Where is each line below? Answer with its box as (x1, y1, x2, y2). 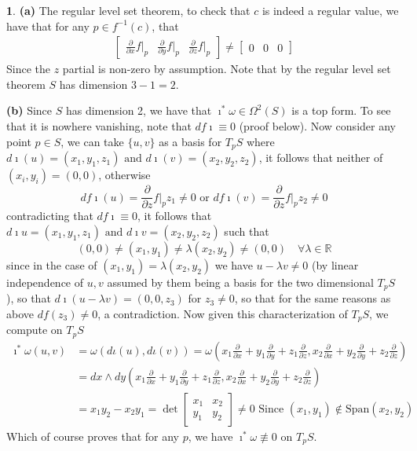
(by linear (312, 256, 359, 273)
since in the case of (6, 256, 97, 273)
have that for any (6, 17, 90, 34)
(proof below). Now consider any (239, 118, 396, 134)
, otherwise (98, 167, 151, 183)
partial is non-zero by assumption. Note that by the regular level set (62, 60, 391, 77)
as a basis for (159, 133, 222, 149)
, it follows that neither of (258, 149, 383, 166)
